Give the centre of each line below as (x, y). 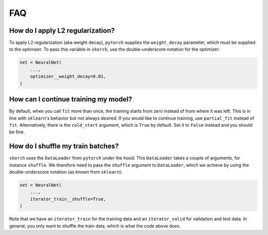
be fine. (17, 132)
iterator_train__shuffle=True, (68, 199)
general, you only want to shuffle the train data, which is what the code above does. (95, 226)
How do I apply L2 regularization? (62, 31)
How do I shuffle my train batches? (64, 146)
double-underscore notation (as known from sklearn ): (66, 172)
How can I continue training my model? (71, 99)
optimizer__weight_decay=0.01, (68, 77)
